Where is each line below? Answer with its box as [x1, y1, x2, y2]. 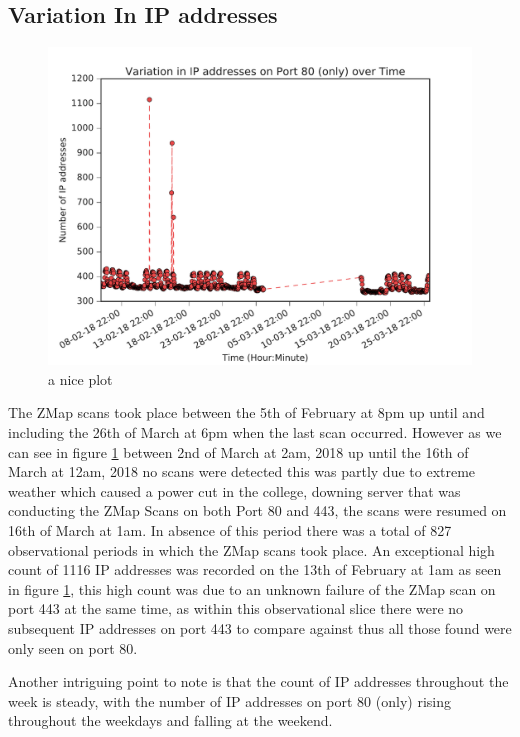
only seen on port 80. [8, 637, 138, 658]
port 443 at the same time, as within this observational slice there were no [8, 598, 464, 619]
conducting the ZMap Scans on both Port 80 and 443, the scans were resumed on [8, 500, 507, 521]
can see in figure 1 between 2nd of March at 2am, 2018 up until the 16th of [8, 441, 469, 462]
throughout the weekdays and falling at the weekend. [8, 710, 333, 731]
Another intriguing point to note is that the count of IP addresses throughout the [8, 671, 509, 692]
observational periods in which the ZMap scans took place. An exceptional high [8, 539, 495, 560]
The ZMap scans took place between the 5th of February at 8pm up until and [8, 402, 485, 423]
